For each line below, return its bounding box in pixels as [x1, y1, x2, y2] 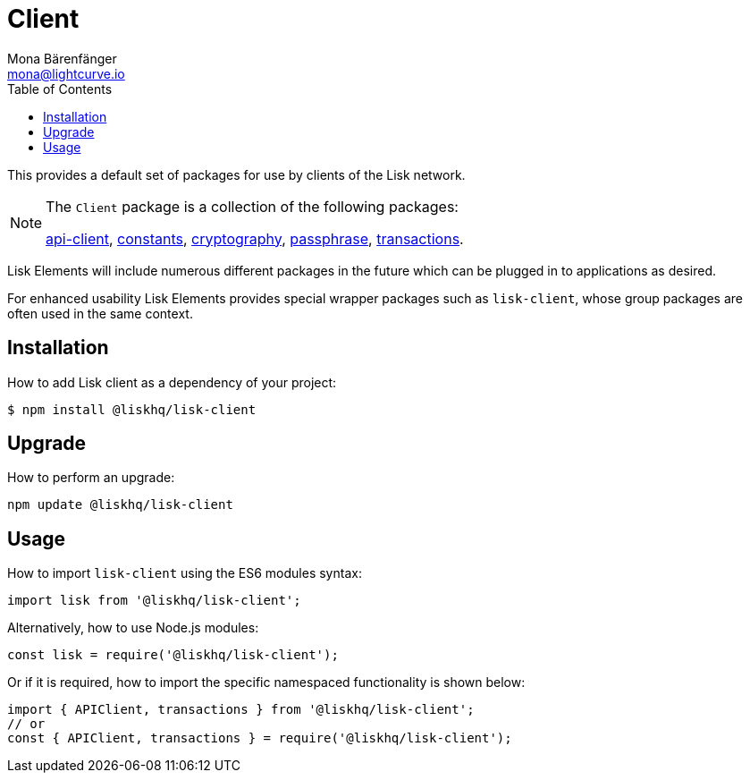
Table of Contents [7, 81, 113, 97]
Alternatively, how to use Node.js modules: [7, 620, 259, 636]
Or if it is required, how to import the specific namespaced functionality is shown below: [7, 674, 526, 691]
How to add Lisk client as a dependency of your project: [7, 374, 337, 390]
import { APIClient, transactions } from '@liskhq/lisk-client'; [7, 702, 475, 717]
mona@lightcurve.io [7, 65, 125, 81]
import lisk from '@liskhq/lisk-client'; [7, 593, 301, 608]
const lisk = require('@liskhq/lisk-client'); [7, 648, 339, 663]
